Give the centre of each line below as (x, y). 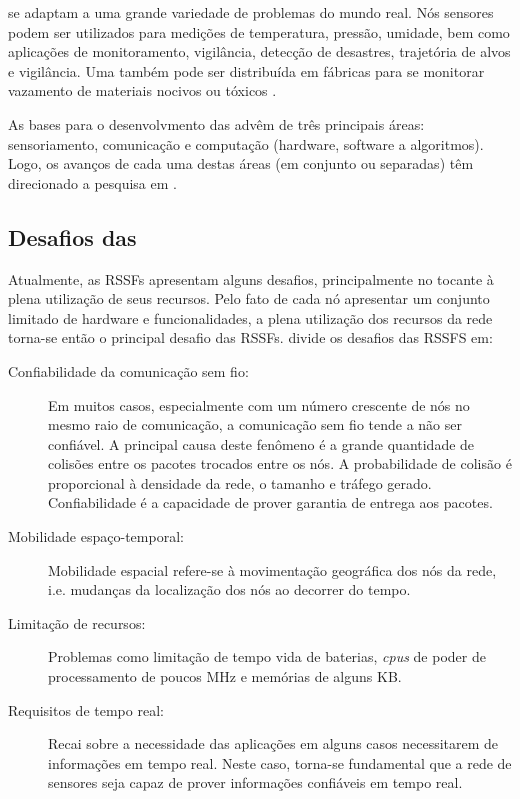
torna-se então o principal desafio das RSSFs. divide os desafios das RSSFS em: (250, 337)
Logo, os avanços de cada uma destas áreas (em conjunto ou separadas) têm (241, 163)
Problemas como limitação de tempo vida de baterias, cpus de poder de (267, 656)
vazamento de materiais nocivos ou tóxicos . (142, 90)
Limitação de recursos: (77, 622)
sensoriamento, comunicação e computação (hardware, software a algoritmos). (246, 143)
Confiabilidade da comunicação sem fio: (128, 370)
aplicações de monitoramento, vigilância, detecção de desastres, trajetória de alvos (259, 51)
